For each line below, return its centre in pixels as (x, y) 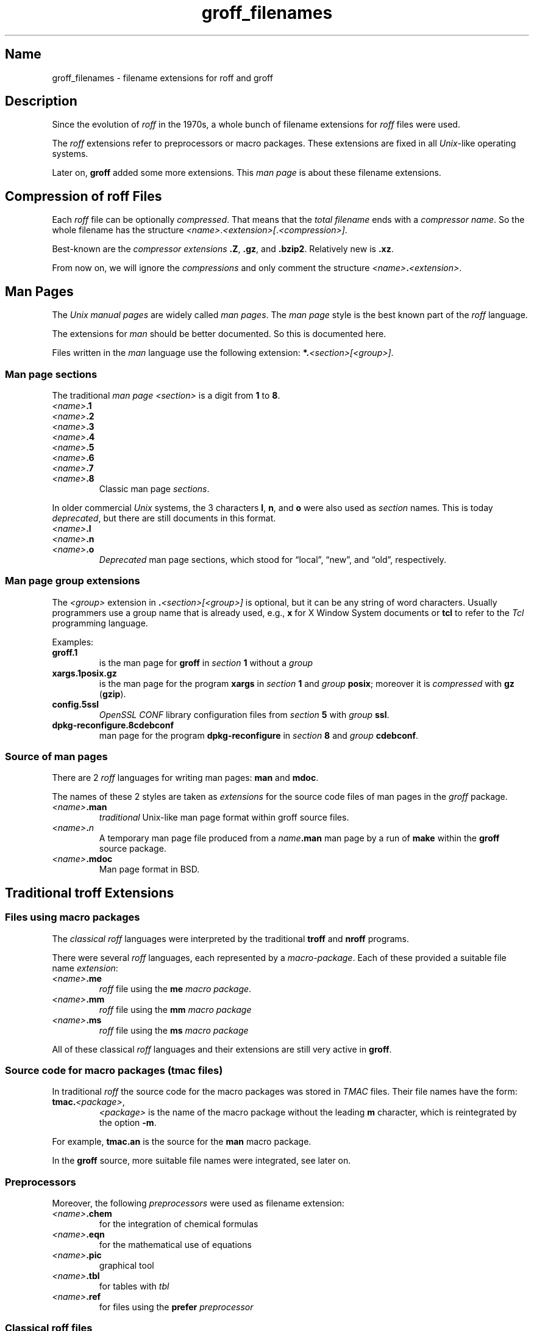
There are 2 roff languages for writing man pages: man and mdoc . (185, 778)
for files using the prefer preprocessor (176, 1307)
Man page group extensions (73, 581)
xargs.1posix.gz (84, 673)
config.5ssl (76, 704)
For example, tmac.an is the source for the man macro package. (182, 1142)
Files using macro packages (73, 917)
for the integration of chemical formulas (179, 1224)
